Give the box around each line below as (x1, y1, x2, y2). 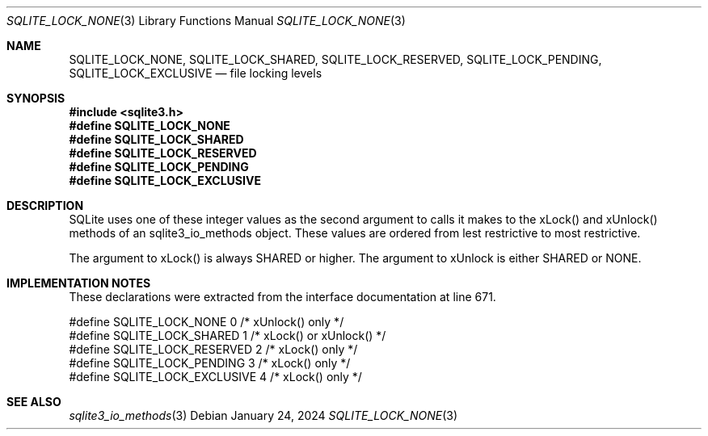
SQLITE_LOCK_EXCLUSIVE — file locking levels (69, 66, 322, 80)
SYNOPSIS (6, 91, 65, 105)
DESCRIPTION (6, 199, 84, 212)
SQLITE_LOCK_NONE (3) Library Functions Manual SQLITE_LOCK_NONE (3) (6, 14, 406, 27)
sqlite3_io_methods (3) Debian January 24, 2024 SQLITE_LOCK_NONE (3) (69, 409, 458, 422)
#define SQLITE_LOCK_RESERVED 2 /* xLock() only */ (69, 342, 358, 356)
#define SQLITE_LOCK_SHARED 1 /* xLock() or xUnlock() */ (69, 329, 386, 342)
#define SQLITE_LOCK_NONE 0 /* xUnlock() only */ (69, 315, 344, 329)
